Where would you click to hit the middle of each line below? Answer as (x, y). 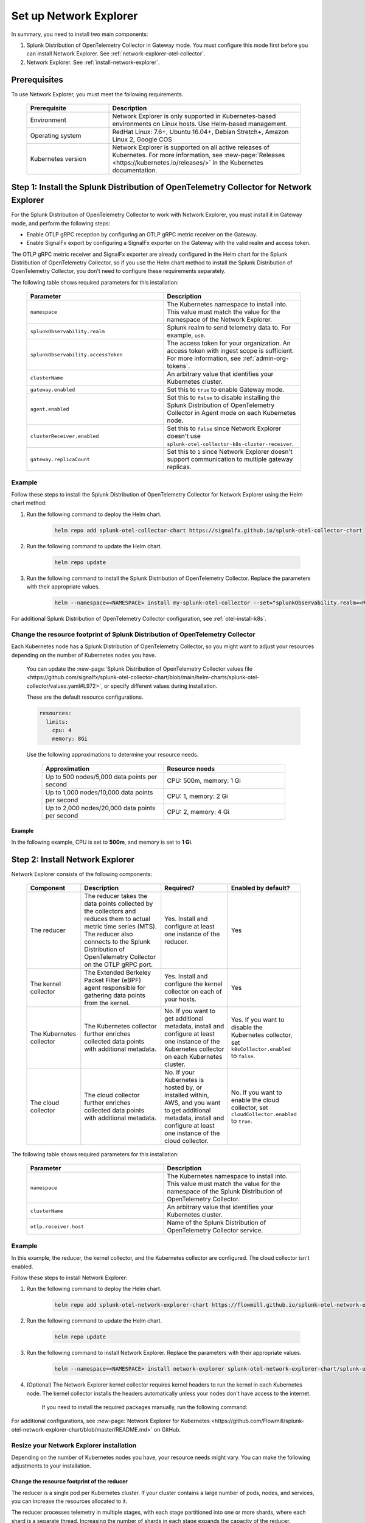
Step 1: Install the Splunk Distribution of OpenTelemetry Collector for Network (162, 187)
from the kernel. (107, 1003)
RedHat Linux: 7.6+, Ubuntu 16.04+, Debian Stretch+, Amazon (200, 132)
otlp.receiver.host (57, 1227)
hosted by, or (183, 1087)
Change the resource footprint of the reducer (69, 1482)
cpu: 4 (62, 730)
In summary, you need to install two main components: (80, 34)
